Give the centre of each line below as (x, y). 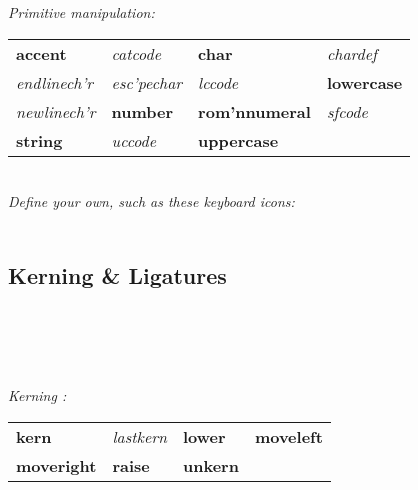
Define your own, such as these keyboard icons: (151, 201)
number (142, 111)
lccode (218, 82)
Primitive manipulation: (81, 12)
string (39, 140)
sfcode (347, 111)
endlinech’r (55, 82)
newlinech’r (56, 111)
